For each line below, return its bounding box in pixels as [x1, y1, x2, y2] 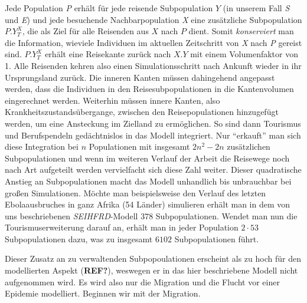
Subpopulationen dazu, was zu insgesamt [5, 232, 153, 245]
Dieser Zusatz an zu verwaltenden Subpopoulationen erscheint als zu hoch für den [5, 252, 301, 265]
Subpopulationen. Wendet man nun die [155, 209, 298, 222]
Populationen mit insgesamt [89, 140, 190, 153]
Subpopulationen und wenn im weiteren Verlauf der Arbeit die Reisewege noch [5, 151, 290, 164]
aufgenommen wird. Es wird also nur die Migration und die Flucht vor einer [5, 275, 280, 288]
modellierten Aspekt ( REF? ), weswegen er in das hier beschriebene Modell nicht [5, 264, 298, 276]
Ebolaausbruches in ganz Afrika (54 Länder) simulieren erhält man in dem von [5, 198, 290, 210]
